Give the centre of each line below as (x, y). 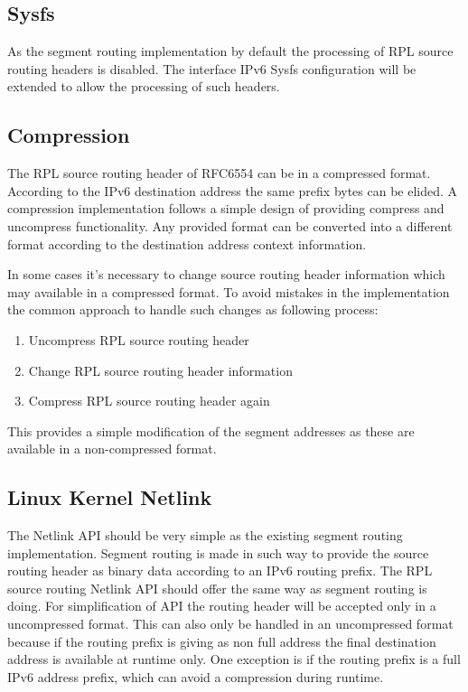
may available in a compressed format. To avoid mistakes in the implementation (229, 291)
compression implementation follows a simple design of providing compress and (226, 208)
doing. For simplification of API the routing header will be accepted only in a (222, 606)
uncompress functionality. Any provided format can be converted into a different (230, 225)
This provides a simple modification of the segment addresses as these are (211, 430)
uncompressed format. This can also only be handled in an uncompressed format (230, 624)
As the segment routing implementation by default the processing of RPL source (230, 51)
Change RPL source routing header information (160, 370)
